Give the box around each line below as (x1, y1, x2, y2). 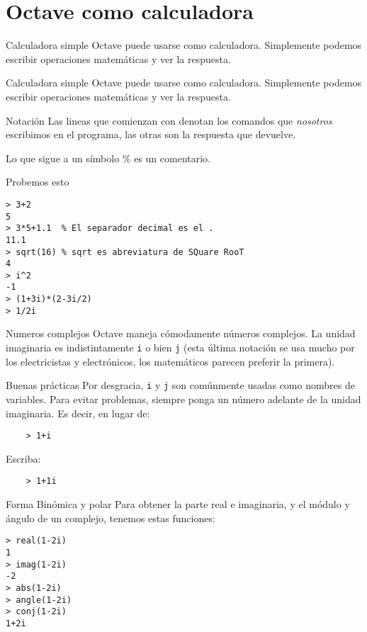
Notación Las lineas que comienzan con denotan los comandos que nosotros (6, 113, 332, 128)
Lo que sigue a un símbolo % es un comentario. (6, 150, 210, 165)
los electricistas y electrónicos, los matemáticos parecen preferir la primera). (6, 354, 335, 368)
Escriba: (6, 451, 41, 465)
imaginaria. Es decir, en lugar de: (6, 405, 150, 420)
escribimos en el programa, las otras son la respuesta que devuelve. (6, 127, 296, 142)
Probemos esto (6, 174, 69, 189)
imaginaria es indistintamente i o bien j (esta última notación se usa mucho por (6, 340, 355, 355)
